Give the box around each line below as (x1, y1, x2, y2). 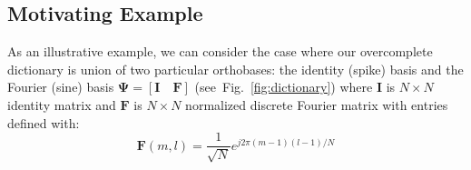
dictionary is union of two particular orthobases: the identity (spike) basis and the (7, 59, 464, 78)
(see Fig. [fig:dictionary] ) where (194, 77, 373, 96)
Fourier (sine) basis (7, 77, 114, 96)
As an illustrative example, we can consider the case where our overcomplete (7, 42, 433, 61)
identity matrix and (7, 95, 116, 114)
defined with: (7, 113, 80, 132)
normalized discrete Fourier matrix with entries (185, 95, 448, 114)
